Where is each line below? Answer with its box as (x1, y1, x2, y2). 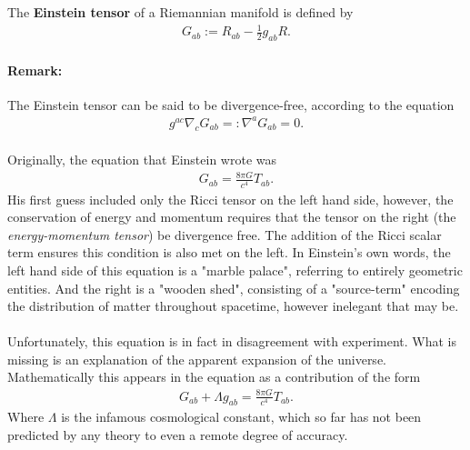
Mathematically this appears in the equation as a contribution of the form (7, 367, 421, 386)
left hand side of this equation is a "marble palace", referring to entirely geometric (7, 260, 463, 279)
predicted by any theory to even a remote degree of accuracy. (7, 425, 348, 444)
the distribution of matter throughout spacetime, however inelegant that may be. (7, 296, 459, 315)
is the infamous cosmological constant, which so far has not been (61, 407, 422, 426)
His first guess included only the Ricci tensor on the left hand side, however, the (7, 189, 454, 208)
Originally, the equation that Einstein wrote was (7, 150, 277, 169)
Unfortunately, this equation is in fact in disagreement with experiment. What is (7, 332, 456, 351)
